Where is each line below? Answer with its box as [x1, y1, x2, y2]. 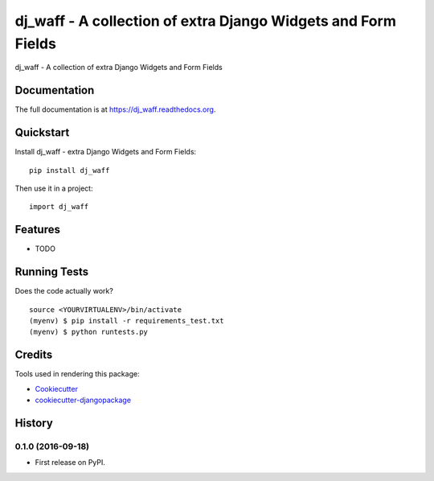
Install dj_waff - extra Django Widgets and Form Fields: [14, 147, 197, 157]
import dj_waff [29, 202, 89, 212]
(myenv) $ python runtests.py [29, 327, 149, 337]
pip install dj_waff [29, 166, 110, 175]
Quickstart [14, 125, 70, 140]
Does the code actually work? [14, 286, 114, 296]
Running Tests [14, 265, 88, 279]
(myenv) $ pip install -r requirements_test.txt [29, 316, 224, 325]
